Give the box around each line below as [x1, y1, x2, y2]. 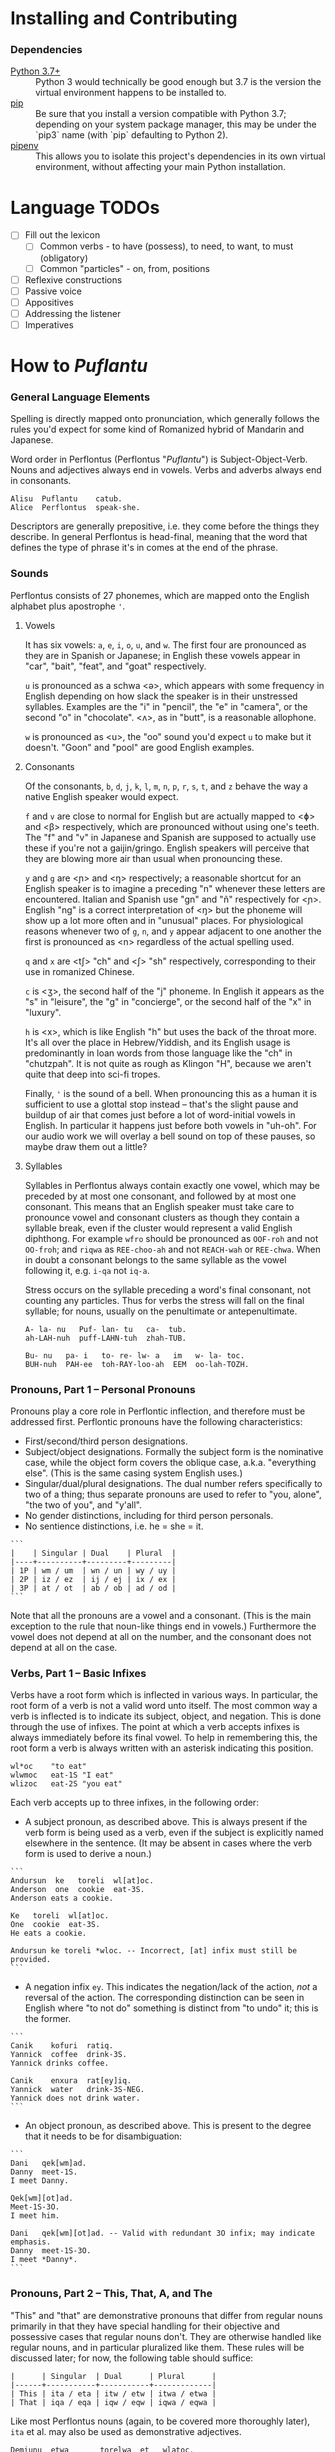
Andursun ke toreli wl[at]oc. [10, 1876, 155, 1886]
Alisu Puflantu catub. [10, 494, 123, 504]
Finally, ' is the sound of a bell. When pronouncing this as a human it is [24, 1087, 318, 1099]
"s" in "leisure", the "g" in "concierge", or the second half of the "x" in [24, 995, 312, 1007]
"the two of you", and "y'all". [24, 1499, 143, 1511]
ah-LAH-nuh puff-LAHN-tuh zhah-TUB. [24, 1333, 187, 1343]
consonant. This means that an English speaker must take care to [24, 1200, 295, 1212]
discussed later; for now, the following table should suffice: [10, 2352, 254, 2364]
